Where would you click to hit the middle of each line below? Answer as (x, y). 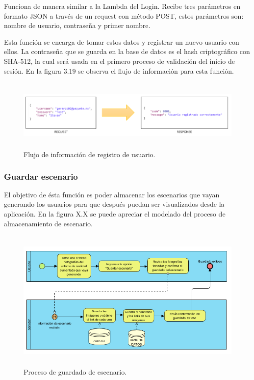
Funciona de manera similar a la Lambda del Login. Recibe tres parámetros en (122, 6)
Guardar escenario (41, 176)
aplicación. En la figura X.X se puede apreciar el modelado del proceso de (115, 214)
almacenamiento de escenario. (48, 223)
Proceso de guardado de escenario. (75, 372)
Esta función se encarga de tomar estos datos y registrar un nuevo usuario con (122, 41)
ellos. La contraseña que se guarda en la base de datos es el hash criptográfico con (127, 51)
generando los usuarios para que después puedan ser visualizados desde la (114, 204)
